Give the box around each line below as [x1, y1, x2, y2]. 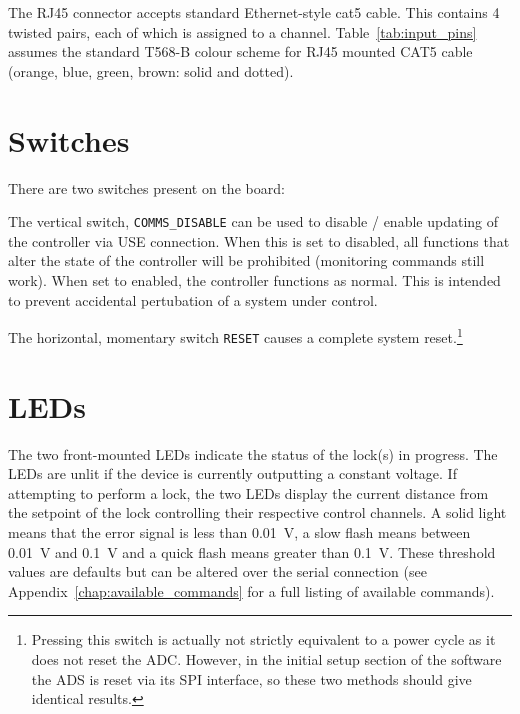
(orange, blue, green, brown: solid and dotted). [8, 60, 294, 81]
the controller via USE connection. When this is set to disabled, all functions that [8, 230, 510, 251]
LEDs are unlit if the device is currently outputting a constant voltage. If [8, 463, 457, 484]
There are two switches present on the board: [8, 177, 285, 198]
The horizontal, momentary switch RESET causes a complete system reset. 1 [8, 324, 463, 347]
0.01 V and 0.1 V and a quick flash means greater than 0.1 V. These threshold [8, 541, 496, 562]
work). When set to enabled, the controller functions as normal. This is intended [8, 269, 501, 290]
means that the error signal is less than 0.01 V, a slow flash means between [8, 521, 471, 542]
